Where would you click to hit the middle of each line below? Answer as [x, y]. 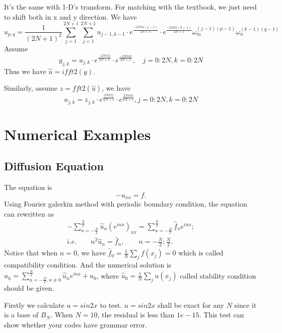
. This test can [222, 315]
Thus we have [25, 71]
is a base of [21, 315]
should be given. [29, 288]
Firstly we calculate [34, 305]
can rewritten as [29, 213]
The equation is [28, 187]
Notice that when [31, 253]
